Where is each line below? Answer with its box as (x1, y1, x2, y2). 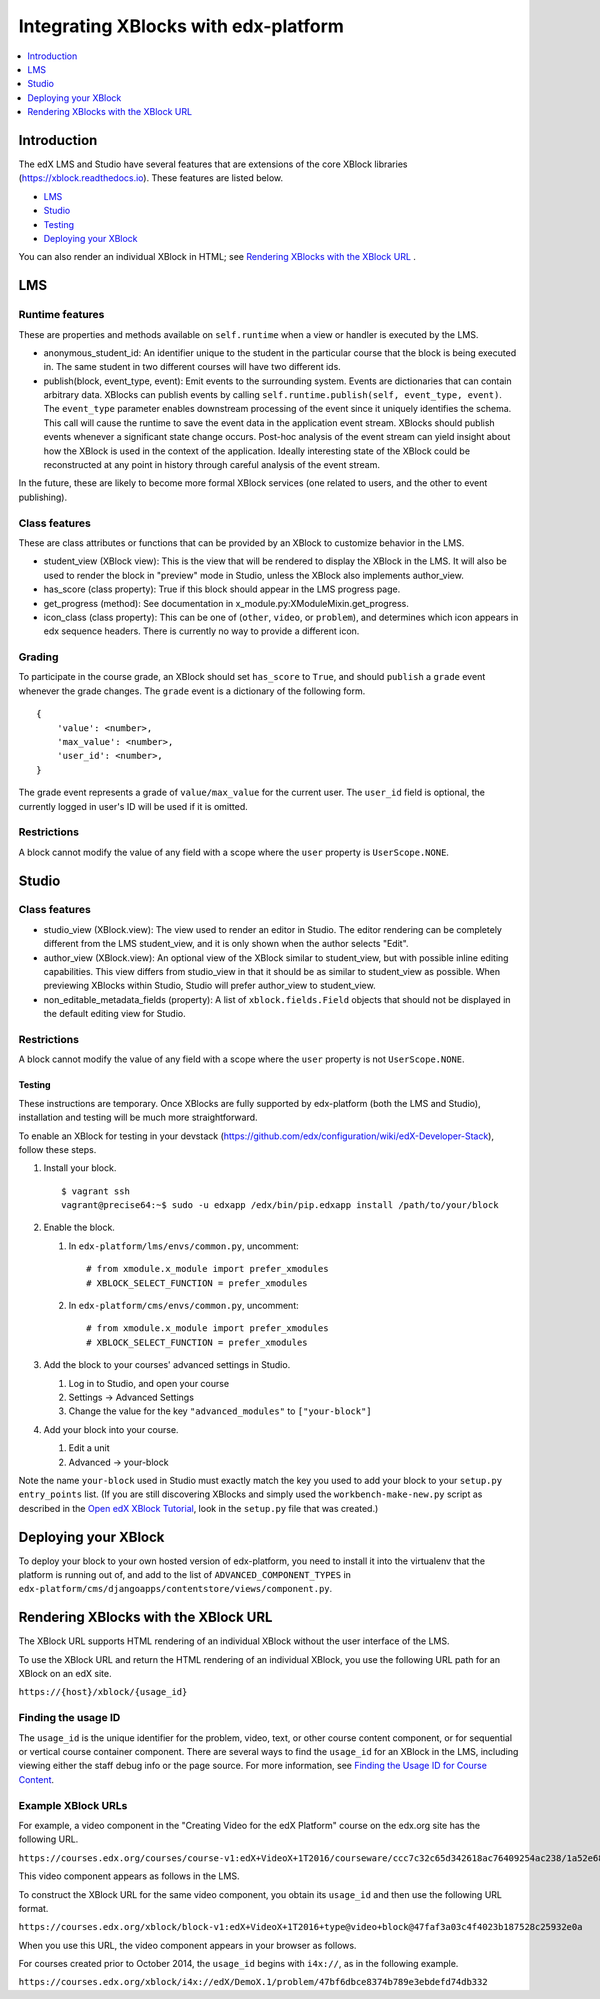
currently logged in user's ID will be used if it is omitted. (18, 800, 249, 812)
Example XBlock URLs (18, 1798, 128, 1812)
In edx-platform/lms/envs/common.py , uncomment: (68, 1240, 299, 1252)
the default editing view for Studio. (43, 1008, 186, 1020)
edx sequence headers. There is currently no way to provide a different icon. (43, 625, 360, 637)
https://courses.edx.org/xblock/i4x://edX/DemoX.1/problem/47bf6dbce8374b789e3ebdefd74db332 (18, 1976, 489, 1988)
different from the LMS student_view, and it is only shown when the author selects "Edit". (43, 938, 409, 950)
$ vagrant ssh (61, 1185, 130, 1197)
